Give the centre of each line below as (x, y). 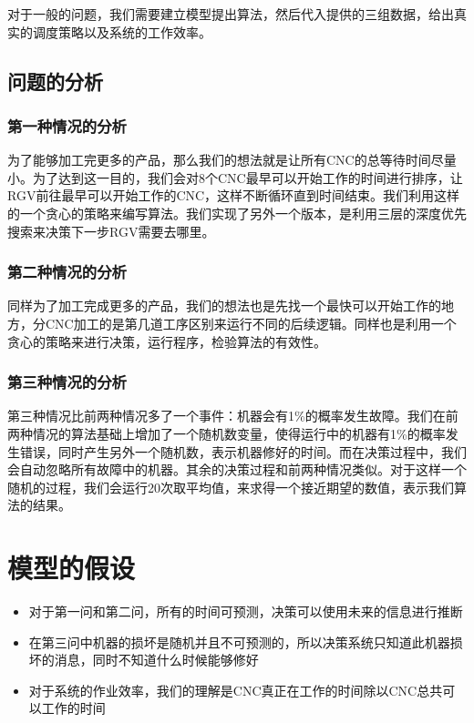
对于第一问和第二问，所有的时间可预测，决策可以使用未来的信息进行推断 (246, 611)
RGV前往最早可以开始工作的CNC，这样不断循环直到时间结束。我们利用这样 (234, 195)
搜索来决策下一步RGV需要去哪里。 (111, 231)
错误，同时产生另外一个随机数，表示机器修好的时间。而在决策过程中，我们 (243, 451)
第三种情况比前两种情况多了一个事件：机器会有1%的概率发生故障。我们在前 (233, 416)
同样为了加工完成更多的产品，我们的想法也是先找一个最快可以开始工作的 (224, 305)
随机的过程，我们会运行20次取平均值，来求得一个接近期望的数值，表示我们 (231, 487)
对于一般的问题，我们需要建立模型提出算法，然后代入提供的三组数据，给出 (231, 14)
